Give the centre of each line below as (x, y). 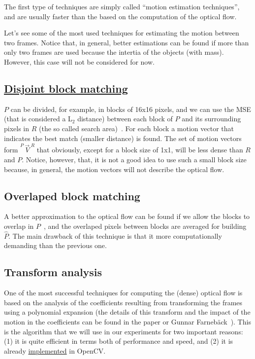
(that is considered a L (38, 119)
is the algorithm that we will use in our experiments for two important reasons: (124, 331)
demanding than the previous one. (55, 245)
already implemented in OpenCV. (55, 350)
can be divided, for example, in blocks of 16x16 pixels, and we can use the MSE (131, 109)
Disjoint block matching (66, 88)
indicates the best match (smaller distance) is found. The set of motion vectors (123, 138)
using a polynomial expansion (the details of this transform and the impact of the (127, 312)
